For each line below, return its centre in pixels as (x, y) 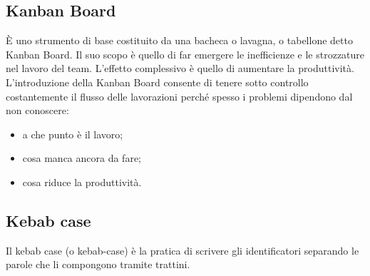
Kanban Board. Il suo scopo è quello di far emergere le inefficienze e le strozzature (185, 54)
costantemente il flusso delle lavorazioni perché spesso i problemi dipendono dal (179, 96)
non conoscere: (37, 110)
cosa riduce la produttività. (82, 182)
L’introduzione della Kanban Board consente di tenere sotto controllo (157, 82)
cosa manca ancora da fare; (82, 158)
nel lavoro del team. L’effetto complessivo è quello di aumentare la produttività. (180, 68)
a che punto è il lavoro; (73, 134)
